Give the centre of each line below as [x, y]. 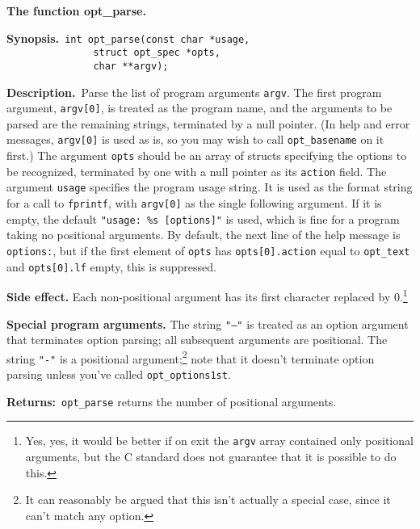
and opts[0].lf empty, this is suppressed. [111, 266]
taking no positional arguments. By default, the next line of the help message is [204, 235]
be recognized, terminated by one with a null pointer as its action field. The [197, 171]
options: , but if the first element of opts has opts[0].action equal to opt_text [208, 250]
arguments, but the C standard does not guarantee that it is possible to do [211, 457]
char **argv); [131, 66]
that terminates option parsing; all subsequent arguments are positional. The [197, 340]
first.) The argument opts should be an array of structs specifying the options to [207, 155]
